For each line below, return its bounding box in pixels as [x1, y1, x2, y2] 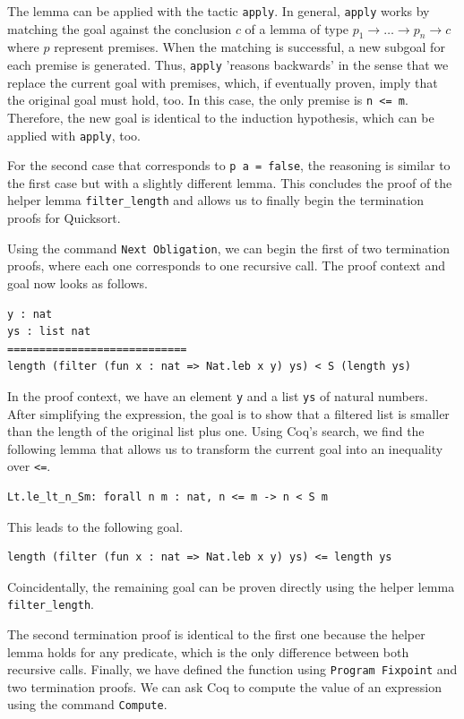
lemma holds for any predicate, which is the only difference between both [7, 642, 409, 661]
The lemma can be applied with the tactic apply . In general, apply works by [7, 2, 430, 20]
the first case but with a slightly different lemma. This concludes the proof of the [7, 173, 452, 192]
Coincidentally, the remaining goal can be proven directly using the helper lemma [7, 577, 455, 595]
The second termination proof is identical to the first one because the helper [7, 625, 425, 644]
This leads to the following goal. [7, 517, 184, 535]
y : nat [7, 307, 53, 321]
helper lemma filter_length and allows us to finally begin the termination [7, 191, 425, 210]
